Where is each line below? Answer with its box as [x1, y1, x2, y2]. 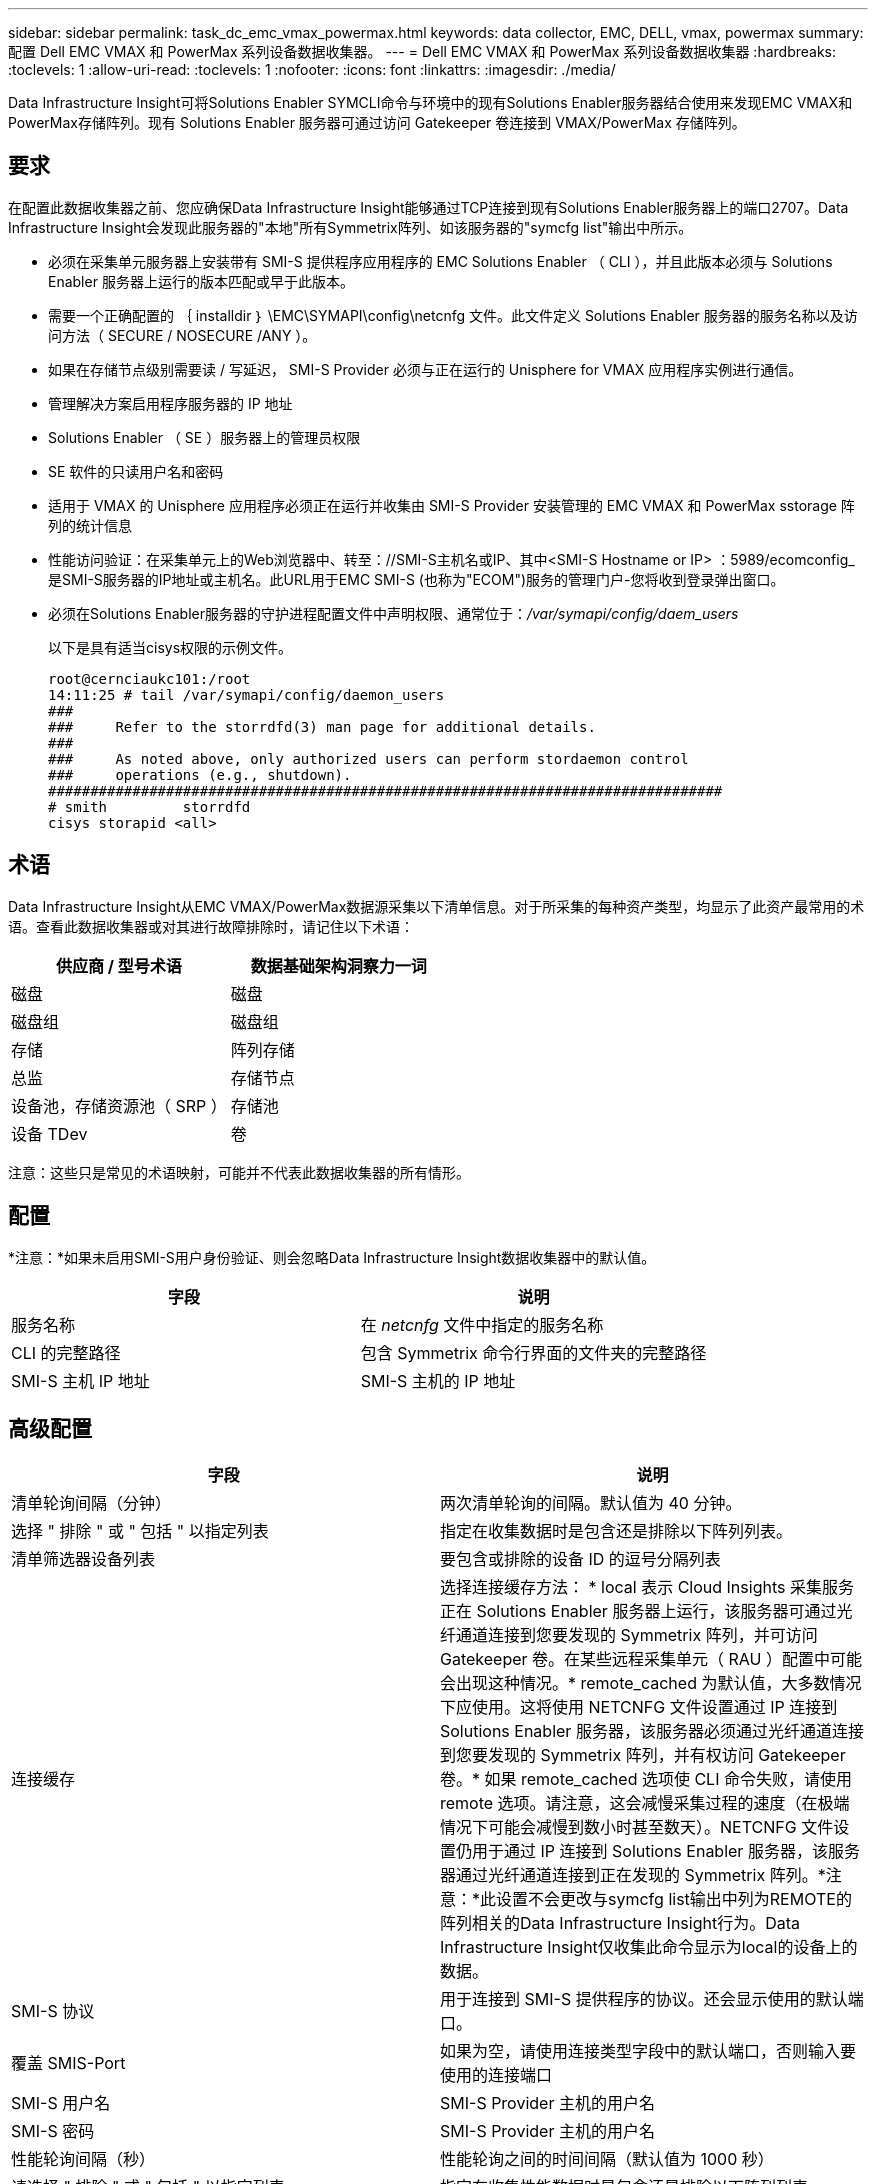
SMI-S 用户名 [11, 2093, 111, 2114]
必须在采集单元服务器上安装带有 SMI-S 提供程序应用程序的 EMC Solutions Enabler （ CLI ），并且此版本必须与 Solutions [48, 252, 833, 270]
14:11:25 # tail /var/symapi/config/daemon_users [48, 686, 445, 703]
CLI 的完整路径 [11, 1342, 121, 1363]
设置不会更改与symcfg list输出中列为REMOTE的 [496, 1889, 852, 1910]
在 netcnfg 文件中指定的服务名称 [360, 1314, 604, 1335]
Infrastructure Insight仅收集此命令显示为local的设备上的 [440, 1937, 858, 1958]
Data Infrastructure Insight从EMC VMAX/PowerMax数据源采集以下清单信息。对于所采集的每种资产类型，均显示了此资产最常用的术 [8, 897, 865, 915]
